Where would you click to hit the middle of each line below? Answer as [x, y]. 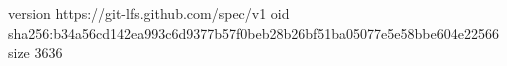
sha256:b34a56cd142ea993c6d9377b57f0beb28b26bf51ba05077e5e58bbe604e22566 [253, 32]
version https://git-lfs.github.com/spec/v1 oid [149, 13]
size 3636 [35, 52]
